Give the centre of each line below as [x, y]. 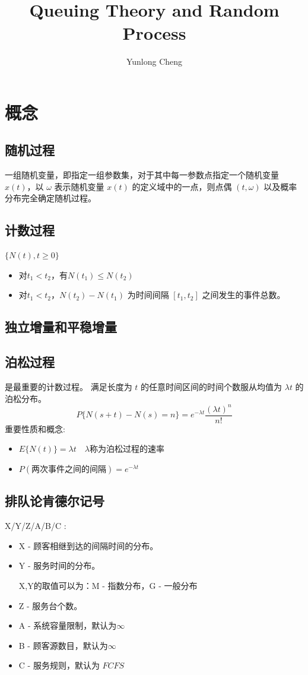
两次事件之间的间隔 [69, 469]
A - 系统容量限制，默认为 [68, 625]
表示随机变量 [79, 186]
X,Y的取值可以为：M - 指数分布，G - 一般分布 [108, 585]
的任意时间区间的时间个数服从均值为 [212, 387]
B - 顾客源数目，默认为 [63, 645]
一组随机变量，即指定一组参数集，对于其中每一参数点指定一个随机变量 [142, 175]
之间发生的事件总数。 [244, 295]
